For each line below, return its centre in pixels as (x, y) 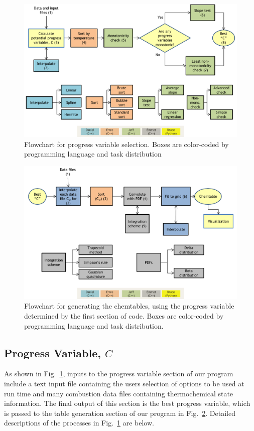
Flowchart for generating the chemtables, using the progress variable (129, 306)
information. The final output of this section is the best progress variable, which (127, 403)
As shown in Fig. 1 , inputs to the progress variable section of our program (119, 374)
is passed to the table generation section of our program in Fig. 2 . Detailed (120, 413)
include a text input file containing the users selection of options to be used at (124, 383)
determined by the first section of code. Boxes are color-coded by (124, 315)
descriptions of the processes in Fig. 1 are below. (79, 423)
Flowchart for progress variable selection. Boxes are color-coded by (126, 144)
